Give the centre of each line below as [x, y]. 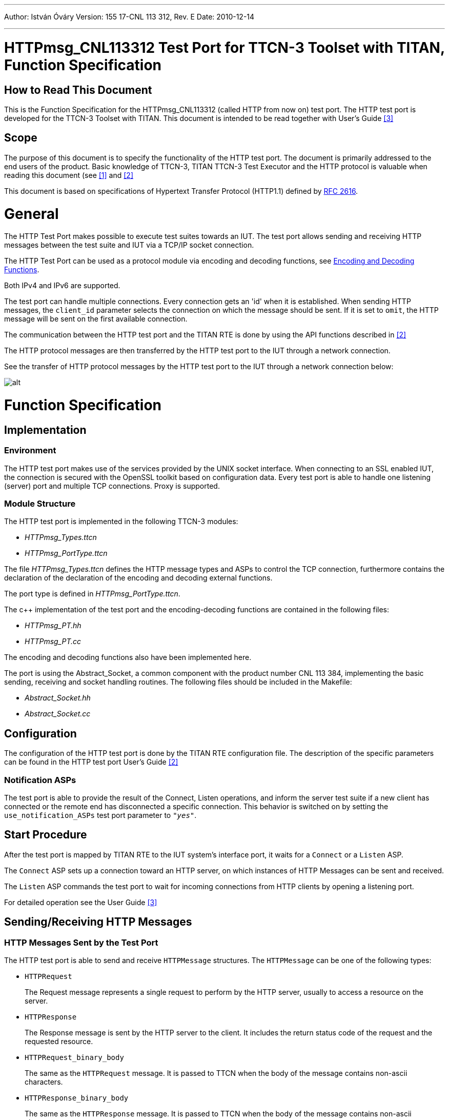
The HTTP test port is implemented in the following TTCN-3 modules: [121, 522]
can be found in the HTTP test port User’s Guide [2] [91, 762]
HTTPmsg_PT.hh [53, 626]
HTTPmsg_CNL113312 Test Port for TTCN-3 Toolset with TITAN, [224, 47]
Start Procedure [46, 835]
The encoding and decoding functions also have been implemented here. [128, 657]
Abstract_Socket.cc [58, 714]
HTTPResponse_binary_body [77, 1098]
